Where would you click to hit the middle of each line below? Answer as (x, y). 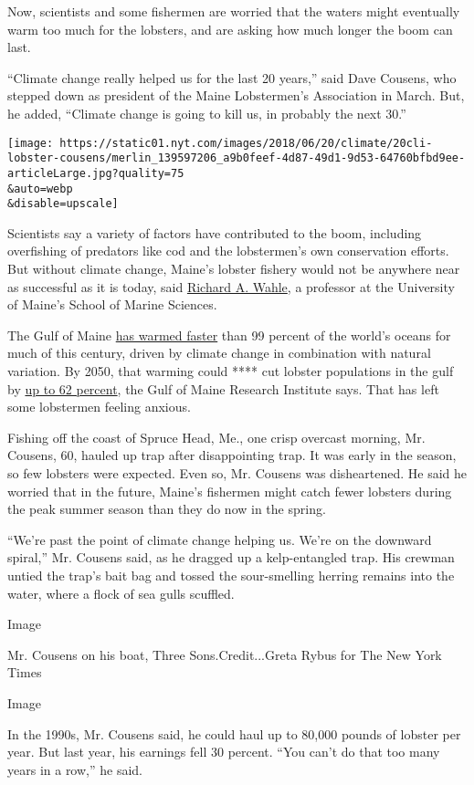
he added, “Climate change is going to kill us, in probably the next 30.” (207, 113)
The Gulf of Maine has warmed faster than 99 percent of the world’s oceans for (229, 335)
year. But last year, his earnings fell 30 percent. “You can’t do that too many (224, 752)
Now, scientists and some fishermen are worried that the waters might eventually (234, 11)
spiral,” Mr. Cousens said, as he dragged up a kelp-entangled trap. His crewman (231, 557)
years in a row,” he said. (75, 769)
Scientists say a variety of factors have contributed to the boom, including (215, 232)
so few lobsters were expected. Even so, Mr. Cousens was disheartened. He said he (237, 472)
